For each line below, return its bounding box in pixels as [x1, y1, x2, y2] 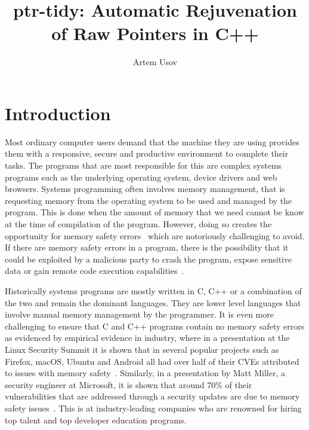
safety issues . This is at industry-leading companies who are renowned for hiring [5, 401, 302, 414]
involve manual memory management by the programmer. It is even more [5, 308, 274, 321]
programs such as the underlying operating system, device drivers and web [5, 170, 277, 183]
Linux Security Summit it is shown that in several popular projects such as [5, 343, 279, 355]
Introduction [5, 100, 111, 125]
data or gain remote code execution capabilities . [5, 264, 184, 277]
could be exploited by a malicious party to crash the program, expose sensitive [5, 252, 292, 265]
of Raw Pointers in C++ [51, 21, 259, 45]
